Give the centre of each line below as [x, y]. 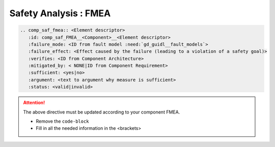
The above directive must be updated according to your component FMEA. [102, 112]
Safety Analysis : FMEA [60, 13]
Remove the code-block [62, 121]
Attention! [34, 103]
